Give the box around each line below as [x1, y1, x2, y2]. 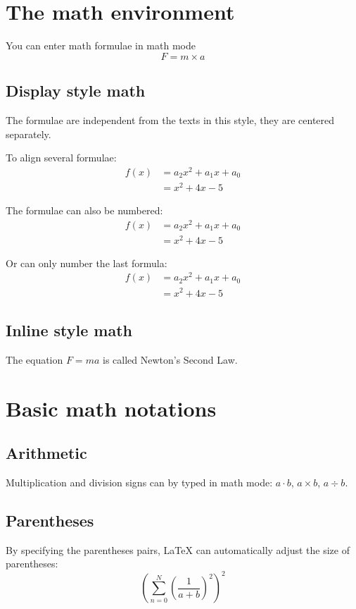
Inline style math [6, 319, 132, 340]
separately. [6, 126, 51, 141]
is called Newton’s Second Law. [102, 352, 238, 367]
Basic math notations [6, 393, 217, 422]
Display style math [6, 80, 146, 101]
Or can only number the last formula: [6, 255, 167, 270]
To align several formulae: [6, 150, 117, 165]
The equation [6, 352, 63, 367]
